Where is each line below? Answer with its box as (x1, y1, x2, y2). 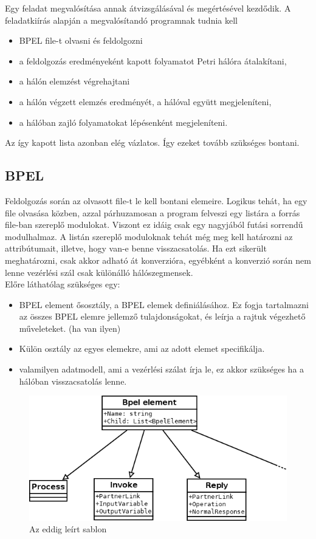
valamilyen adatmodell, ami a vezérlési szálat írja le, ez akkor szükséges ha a (19, 363, 304, 376)
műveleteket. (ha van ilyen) (19, 321, 121, 334)
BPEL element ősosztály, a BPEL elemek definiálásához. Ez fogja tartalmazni (19, 298, 309, 311)
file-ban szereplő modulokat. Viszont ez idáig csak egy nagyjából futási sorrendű (5, 218, 303, 231)
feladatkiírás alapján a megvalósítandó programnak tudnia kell (5, 13, 238, 26)
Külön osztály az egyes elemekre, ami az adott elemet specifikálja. (19, 342, 265, 355)
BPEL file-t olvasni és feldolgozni (19, 34, 143, 47)
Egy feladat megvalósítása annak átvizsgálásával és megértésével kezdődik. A (5, 2, 291, 14)
